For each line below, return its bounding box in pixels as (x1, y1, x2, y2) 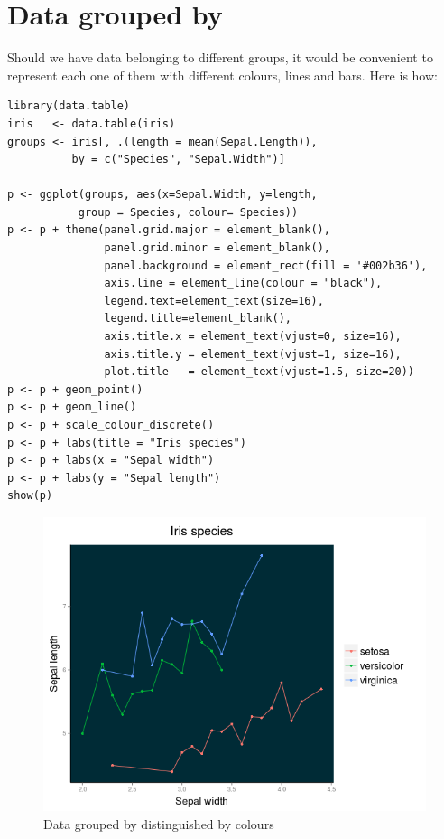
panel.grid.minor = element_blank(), (104, 241, 330, 255)
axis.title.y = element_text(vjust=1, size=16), (104, 347, 402, 361)
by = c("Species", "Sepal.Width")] (71, 153, 285, 166)
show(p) (7, 489, 53, 503)
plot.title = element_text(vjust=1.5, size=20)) (104, 365, 415, 379)
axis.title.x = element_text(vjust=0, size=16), (104, 330, 402, 344)
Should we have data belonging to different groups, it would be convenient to (7, 48, 433, 67)
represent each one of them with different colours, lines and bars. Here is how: (7, 65, 438, 84)
